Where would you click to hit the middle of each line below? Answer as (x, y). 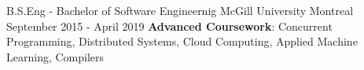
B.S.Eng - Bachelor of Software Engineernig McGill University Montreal (180, 10)
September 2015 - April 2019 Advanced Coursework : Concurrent (169, 26)
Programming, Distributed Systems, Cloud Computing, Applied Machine (182, 41)
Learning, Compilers (55, 56)
